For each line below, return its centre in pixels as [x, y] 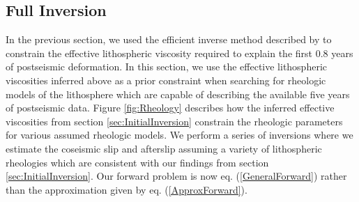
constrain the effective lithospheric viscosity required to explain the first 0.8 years [179, 53]
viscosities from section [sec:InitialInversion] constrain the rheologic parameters [174, 121]
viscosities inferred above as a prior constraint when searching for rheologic [166, 80]
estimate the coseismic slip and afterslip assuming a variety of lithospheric [164, 148]
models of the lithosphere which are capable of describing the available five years [178, 94]
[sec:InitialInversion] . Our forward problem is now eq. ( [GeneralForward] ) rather [176, 176]
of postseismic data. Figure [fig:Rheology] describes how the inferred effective [170, 108]
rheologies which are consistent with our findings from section [137, 162]
